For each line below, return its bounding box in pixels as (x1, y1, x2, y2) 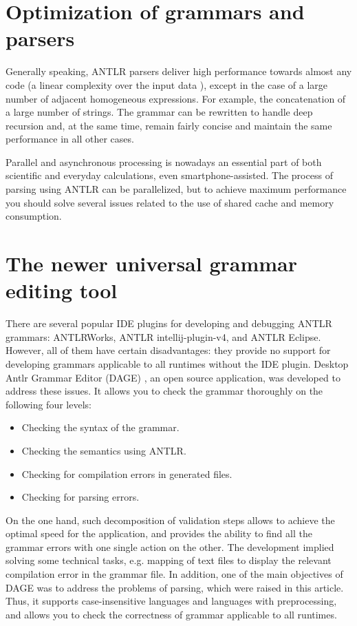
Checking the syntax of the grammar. (21, 420, 180, 435)
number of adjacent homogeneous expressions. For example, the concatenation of (6, 91, 346, 105)
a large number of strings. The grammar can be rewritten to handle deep (6, 105, 313, 119)
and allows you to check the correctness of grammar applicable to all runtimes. (6, 607, 337, 621)
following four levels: (6, 397, 91, 411)
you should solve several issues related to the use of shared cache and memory (6, 195, 334, 209)
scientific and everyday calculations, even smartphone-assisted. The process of (6, 168, 333, 182)
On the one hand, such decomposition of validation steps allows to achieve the (6, 512, 335, 527)
